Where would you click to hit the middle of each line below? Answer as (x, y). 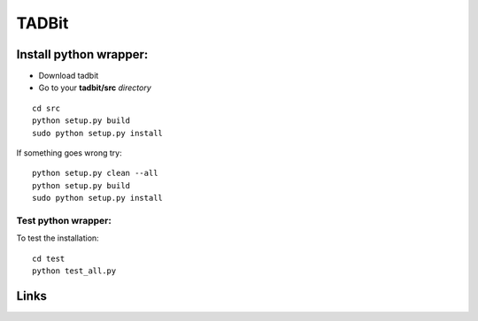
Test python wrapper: (64, 220)
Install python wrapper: (82, 54)
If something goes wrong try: (69, 153)
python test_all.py (74, 271)
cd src (46, 108)
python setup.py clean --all (95, 173)
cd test (49, 258)
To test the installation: (58, 238)
